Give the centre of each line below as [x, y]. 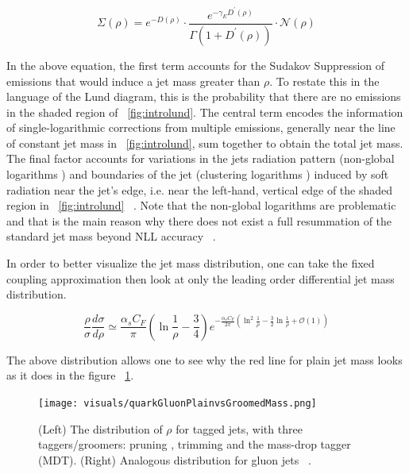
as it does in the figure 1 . [70, 375]
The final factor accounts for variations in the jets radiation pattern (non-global [201, 158]
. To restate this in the [324, 81]
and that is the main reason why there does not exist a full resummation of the [199, 220]
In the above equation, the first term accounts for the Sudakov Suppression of [196, 65]
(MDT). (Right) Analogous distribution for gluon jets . [175, 459]
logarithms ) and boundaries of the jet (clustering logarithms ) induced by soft [198, 174]
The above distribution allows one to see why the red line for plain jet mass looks [204, 359]
